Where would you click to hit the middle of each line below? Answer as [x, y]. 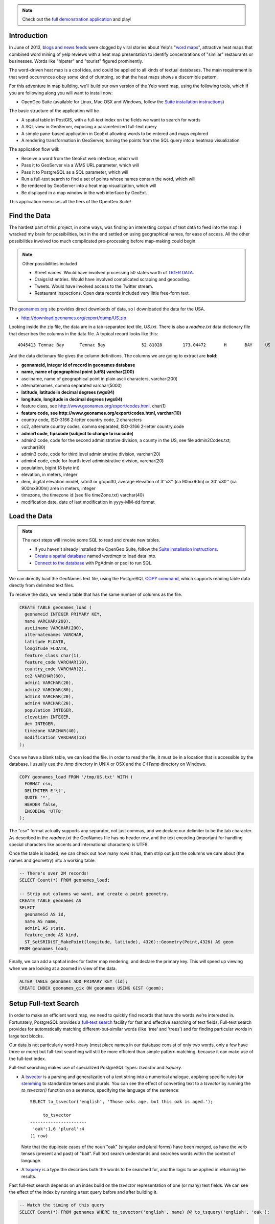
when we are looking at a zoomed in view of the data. [63, 968]
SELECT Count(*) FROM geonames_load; [65, 880]
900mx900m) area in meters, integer [58, 488]
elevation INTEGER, [48, 717]
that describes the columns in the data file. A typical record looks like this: [84, 333]
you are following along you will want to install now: [61, 93]
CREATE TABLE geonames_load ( [56, 607]
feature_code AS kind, [52, 935]
